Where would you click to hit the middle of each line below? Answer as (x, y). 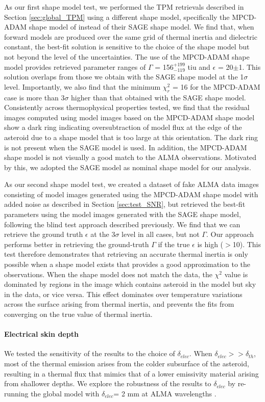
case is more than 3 (34, 97)
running (16, 393)
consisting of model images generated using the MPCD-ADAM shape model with (131, 194)
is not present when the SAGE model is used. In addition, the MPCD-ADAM (126, 147)
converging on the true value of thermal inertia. (78, 314)
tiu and (199, 66)
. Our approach (230, 234)
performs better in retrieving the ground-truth (77, 244)
